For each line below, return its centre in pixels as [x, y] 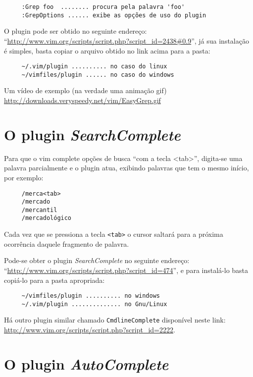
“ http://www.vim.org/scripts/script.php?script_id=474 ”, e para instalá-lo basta [126, 270]
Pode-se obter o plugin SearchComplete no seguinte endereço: [97, 260]
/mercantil [39, 210]
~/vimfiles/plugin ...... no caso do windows [98, 75]
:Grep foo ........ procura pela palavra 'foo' [103, 7]
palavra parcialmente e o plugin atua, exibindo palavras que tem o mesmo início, [126, 168]
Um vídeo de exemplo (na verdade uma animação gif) [85, 90]
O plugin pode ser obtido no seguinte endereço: [76, 31]
